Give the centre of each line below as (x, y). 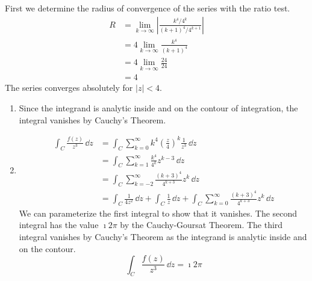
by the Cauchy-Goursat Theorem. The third (201, 225)
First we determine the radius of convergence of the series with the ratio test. (148, 8)
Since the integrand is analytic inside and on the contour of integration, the (158, 108)
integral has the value (59, 225)
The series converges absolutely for (69, 88)
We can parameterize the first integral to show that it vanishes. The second (158, 213)
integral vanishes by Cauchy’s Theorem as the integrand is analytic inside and (163, 237)
